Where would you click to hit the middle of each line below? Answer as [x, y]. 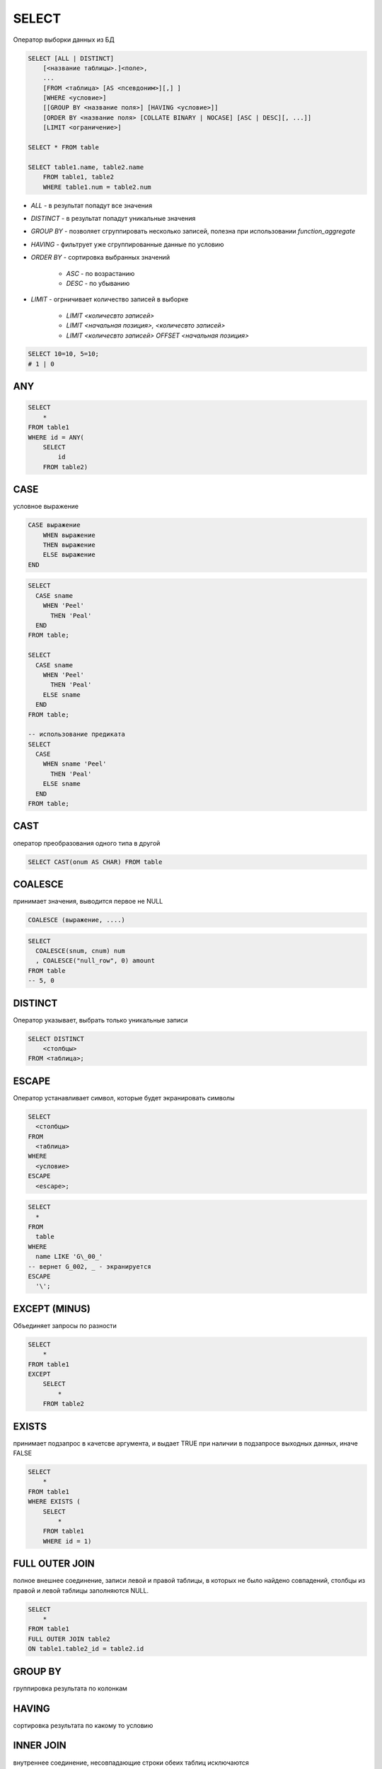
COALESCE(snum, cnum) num [80, 951]
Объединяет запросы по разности [65, 1325]
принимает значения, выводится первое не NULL [88, 901]
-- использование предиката [76, 734]
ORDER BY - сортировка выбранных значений [100, 258]
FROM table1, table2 [79, 177]
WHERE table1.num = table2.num [97, 187]
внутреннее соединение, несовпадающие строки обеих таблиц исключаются [131, 1763]
